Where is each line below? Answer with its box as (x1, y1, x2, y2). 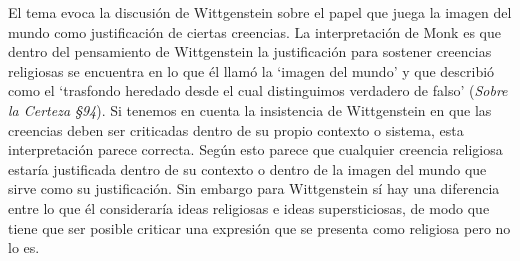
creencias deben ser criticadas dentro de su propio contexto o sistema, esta (8, 119, 464, 140)
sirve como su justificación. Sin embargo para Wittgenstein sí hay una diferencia (8, 178, 500, 199)
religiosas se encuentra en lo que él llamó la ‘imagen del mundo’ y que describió (8, 60, 495, 81)
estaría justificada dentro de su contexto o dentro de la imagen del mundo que (8, 158, 487, 179)
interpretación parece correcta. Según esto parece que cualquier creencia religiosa (8, 139, 503, 160)
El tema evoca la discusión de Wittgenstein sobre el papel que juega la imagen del (8, 2, 512, 22)
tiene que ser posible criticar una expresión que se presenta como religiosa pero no (8, 217, 511, 238)
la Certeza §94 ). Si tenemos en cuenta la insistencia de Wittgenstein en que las (8, 99, 492, 120)
